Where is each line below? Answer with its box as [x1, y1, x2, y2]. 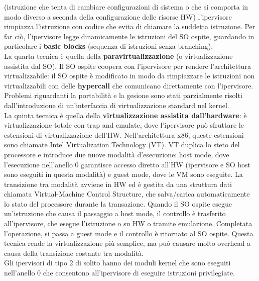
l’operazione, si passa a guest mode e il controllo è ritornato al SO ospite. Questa [4, 228, 253, 238]
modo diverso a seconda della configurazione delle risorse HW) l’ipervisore [4, 11, 232, 22]
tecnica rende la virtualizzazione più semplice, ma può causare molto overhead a [4, 238, 251, 248]
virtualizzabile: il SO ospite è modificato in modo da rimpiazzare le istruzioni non [4, 70, 255, 81]
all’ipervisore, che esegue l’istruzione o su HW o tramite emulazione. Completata [4, 218, 252, 229]
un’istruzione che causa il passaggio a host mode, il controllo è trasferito [4, 208, 226, 219]
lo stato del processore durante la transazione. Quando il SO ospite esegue [4, 198, 232, 209]
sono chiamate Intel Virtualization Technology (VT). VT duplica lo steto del [4, 139, 240, 150]
